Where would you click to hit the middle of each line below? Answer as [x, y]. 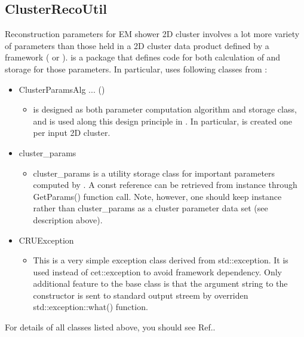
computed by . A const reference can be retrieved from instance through [165, 185]
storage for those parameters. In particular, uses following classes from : [136, 69]
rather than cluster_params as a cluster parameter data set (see [151, 208]
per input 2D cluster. [72, 133]
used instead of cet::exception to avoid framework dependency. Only [157, 271]
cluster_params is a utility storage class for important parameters [154, 173]
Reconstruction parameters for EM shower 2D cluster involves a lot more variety [152, 34]
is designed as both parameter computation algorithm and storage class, [165, 109]
